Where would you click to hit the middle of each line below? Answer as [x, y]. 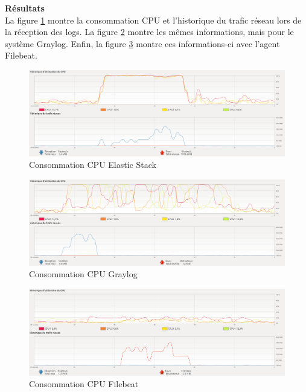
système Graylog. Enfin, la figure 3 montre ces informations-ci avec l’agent [142, 43]
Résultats [25, 8]
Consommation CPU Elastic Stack [93, 165]
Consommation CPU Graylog [83, 274]
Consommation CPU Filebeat [84, 384]
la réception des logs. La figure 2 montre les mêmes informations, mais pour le [149, 32]
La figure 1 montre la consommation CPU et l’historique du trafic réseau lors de [153, 20]
